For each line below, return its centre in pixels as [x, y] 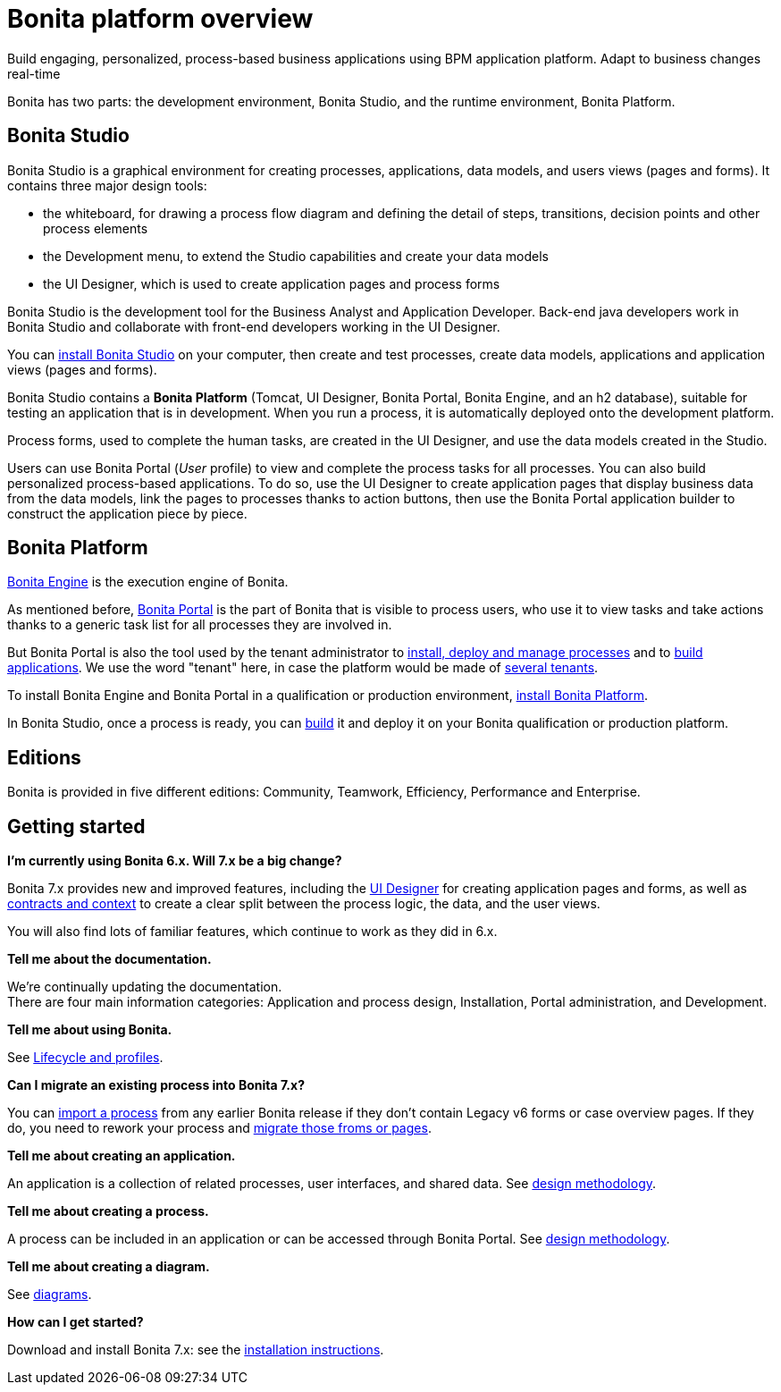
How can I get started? [76, 1322]
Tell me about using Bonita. [90, 1030]
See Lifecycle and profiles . [85, 1058]
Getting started [76, 826]
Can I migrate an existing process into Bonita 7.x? [156, 1085]
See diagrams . [50, 1295]
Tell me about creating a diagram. [109, 1267]
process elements [96, 228]
